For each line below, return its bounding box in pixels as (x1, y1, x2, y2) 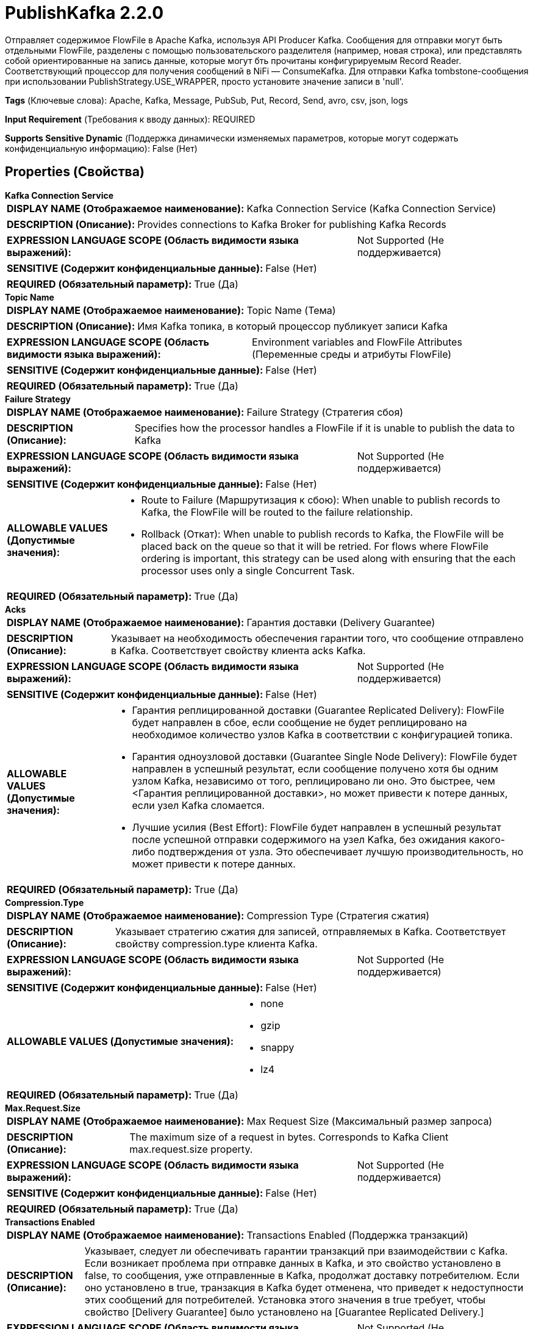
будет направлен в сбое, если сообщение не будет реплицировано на (132, 716, 467, 729)
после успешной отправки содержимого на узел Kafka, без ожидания (132, 833, 467, 846)
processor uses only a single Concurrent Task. (141, 564, 355, 577)
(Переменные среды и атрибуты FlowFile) (252, 347, 452, 360)
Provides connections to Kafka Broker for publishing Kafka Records (137, 218, 446, 230)
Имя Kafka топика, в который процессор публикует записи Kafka (137, 319, 448, 332)
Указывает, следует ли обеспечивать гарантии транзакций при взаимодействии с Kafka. (84, 1244, 508, 1257)
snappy (260, 1041, 295, 1053)
